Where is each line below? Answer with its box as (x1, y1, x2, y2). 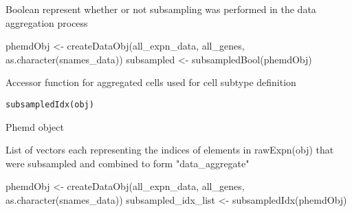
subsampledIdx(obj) (5, 99, 94, 109)
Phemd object (5, 119, 64, 134)
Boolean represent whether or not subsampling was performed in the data (5, 2, 316, 16)
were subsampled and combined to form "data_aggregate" (5, 156, 250, 170)
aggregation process (5, 15, 88, 30)
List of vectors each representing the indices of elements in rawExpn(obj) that (5, 142, 334, 157)
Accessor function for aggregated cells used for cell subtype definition (5, 75, 296, 89)
